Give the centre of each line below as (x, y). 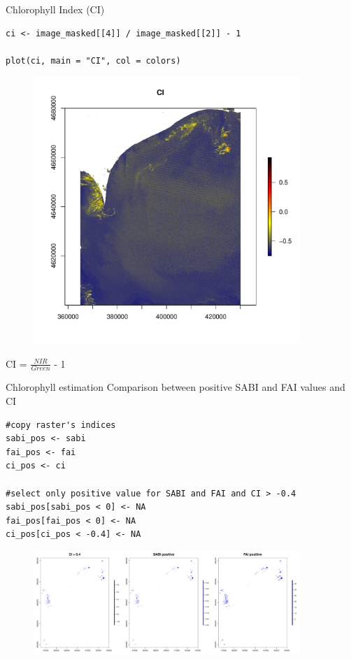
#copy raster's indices (61, 425)
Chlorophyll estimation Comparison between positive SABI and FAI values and (175, 387)
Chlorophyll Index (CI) (55, 9)
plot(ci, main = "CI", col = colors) (93, 60)
